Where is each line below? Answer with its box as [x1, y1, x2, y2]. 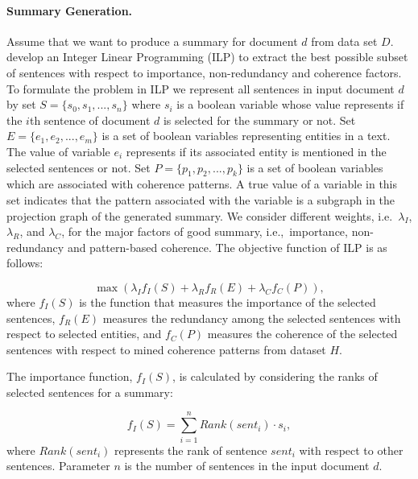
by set [6, 96, 36, 113]
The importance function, [6, 368, 133, 385]
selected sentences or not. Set [6, 159, 151, 175]
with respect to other [299, 441, 404, 458]
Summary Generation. [6, 2, 133, 19]
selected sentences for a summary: [6, 383, 173, 400]
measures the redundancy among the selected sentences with [102, 309, 401, 326]
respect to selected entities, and [6, 325, 162, 342]
